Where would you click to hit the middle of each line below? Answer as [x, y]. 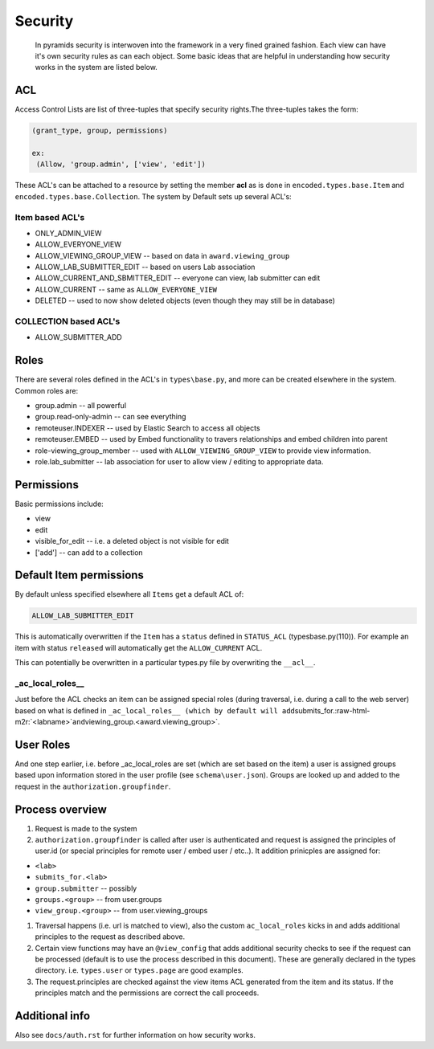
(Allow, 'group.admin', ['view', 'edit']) [121, 164]
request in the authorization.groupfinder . [93, 786]
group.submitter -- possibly [86, 888]
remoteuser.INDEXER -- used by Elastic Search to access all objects [147, 428]
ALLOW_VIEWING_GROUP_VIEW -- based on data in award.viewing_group [162, 255]
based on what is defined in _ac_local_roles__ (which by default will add [155, 710]
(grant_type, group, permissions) [100, 131]
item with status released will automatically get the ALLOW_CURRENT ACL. [139, 647]
